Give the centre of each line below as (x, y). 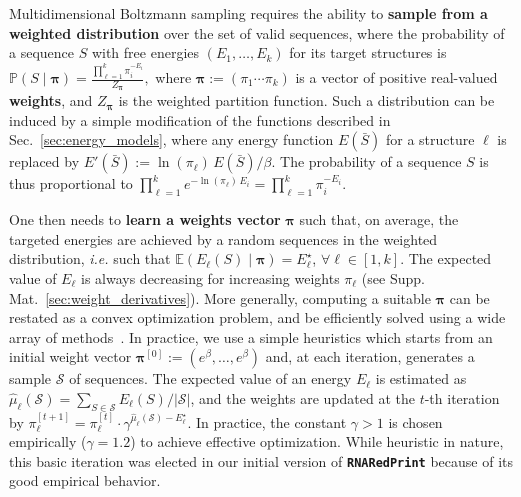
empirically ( (48, 441)
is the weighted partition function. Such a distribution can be (306, 100)
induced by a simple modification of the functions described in (200, 119)
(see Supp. (393, 278)
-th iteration (462, 397)
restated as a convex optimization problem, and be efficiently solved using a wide (257, 317)
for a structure (430, 139)
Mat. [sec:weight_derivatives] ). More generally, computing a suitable (220, 297)
